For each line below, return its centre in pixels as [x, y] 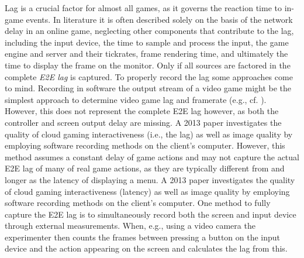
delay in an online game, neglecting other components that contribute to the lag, [149, 31]
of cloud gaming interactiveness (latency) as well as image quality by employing [147, 191]
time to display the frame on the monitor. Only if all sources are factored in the [148, 65]
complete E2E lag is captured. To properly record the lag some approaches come [149, 76]
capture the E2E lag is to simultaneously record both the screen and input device [151, 214]
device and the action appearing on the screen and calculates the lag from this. [146, 248]
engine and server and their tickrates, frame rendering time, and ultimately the [146, 54]
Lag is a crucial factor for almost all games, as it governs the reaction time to [143, 8]
